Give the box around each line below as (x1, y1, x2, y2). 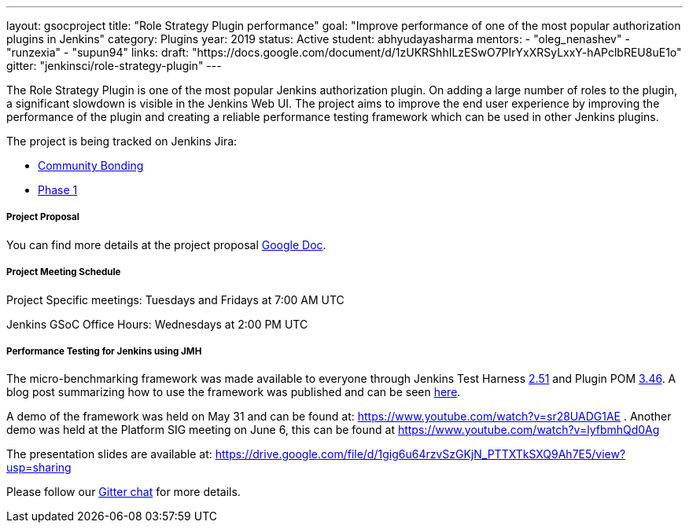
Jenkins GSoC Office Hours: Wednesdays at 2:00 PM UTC (6, 317, 308, 331)
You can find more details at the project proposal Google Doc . (6, 237, 326, 252)
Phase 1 (38, 183, 78, 197)
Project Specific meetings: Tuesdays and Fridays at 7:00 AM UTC (6, 292, 344, 307)
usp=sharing (6, 461, 72, 475)
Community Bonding (38, 159, 144, 172)
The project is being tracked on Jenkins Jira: (6, 134, 238, 148)
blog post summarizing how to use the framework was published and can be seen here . (6, 385, 461, 399)
